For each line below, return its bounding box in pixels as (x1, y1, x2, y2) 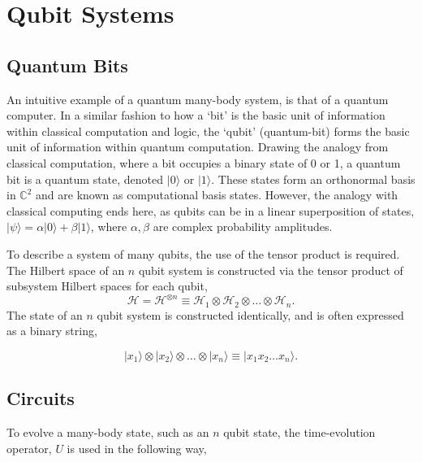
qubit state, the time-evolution (223, 424, 376, 441)
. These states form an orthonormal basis (211, 170, 416, 187)
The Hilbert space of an (6, 261, 125, 278)
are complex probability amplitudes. (153, 218, 333, 235)
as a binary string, (6, 322, 97, 339)
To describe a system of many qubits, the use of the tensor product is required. (6, 245, 400, 262)
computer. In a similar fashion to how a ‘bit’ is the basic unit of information (6, 107, 385, 124)
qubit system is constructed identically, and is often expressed (97, 306, 404, 323)
